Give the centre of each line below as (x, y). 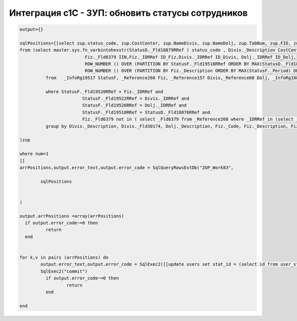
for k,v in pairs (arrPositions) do (64, 258)
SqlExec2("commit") (64, 271)
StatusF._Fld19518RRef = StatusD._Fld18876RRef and (146, 112)
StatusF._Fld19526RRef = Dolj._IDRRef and (134, 105)
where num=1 (34, 154)
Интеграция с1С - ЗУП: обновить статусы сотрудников (128, 13)
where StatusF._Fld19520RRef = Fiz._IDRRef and (104, 92)
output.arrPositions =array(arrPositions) (72, 216)
